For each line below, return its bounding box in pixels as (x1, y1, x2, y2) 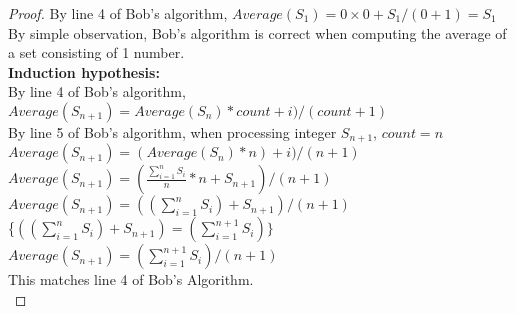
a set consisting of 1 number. (8, 42, 185, 63)
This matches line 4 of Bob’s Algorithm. (8, 269, 254, 290)
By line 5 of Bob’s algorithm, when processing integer (8, 121, 337, 142)
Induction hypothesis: (8, 61, 160, 82)
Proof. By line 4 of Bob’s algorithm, (8, 3, 228, 23)
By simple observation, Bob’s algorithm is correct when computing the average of (8, 22, 507, 43)
